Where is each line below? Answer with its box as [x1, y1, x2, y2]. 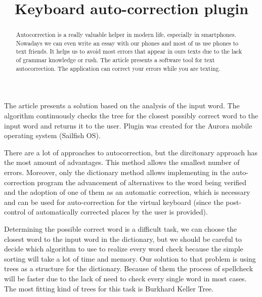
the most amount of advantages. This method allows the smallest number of [4, 157, 240, 167]
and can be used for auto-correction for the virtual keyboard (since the [4, 196, 224, 207]
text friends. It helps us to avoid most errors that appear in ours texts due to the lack [16, 47, 242, 56]
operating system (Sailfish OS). [4, 130, 101, 141]
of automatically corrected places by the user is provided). [28, 206, 208, 217]
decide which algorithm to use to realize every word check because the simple [4, 243, 243, 254]
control [4, 206, 26, 217]
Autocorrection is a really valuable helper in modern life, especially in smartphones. [16, 30, 236, 39]
